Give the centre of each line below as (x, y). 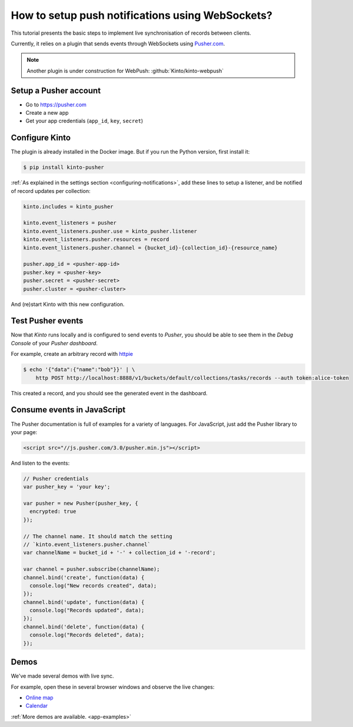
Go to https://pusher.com (56, 104)
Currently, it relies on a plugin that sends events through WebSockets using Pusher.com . (118, 44)
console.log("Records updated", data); (87, 611)
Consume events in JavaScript (68, 410)
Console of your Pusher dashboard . (54, 343)
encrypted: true (53, 511)
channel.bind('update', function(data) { (84, 602)
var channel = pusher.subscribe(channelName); (91, 569)
